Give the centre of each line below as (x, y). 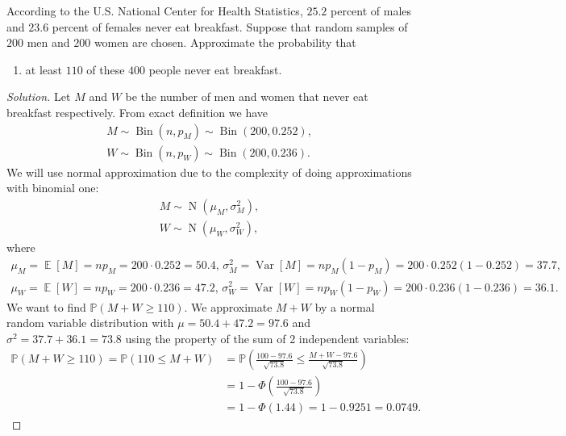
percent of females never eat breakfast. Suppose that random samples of (230, 26)
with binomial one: (53, 188)
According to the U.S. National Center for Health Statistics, (155, 10)
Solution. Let (39, 96)
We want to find (46, 306)
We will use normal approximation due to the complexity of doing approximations (209, 172)
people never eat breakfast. (215, 69)
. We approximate (228, 306)
